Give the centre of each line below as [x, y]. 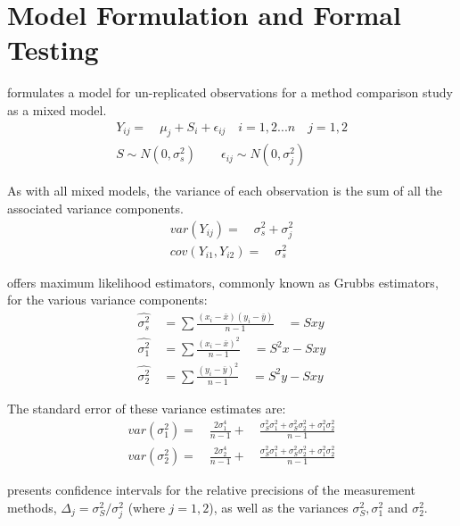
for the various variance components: [107, 300]
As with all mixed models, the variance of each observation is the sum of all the [225, 191]
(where [146, 507]
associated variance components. [95, 208]
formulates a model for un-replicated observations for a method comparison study [230, 92]
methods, [32, 507]
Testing [53, 50]
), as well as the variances [279, 507]
